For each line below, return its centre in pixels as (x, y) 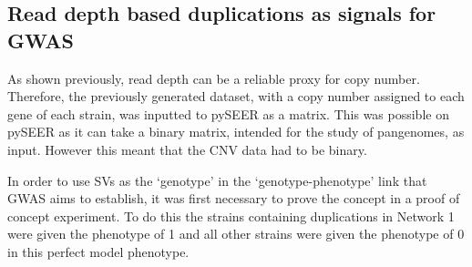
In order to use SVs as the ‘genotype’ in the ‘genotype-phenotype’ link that (217, 180)
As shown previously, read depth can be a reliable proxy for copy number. (214, 78)
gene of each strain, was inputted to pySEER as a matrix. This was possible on (228, 113)
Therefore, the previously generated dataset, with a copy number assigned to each (236, 96)
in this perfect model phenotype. (98, 251)
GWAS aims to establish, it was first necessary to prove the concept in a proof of (234, 198)
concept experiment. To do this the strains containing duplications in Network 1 (231, 216)
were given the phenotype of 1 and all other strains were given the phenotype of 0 (236, 234)
